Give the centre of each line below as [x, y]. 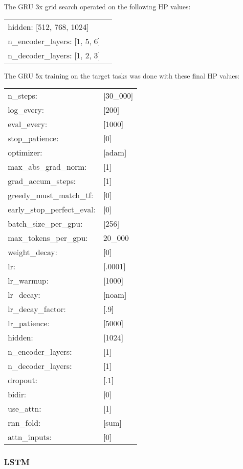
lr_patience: [29, 323]
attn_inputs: [30, 437]
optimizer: [25, 153]
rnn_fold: [24, 423]
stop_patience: [33, 138]
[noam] [115, 295]
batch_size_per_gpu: [45, 224]
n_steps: [23, 96]
